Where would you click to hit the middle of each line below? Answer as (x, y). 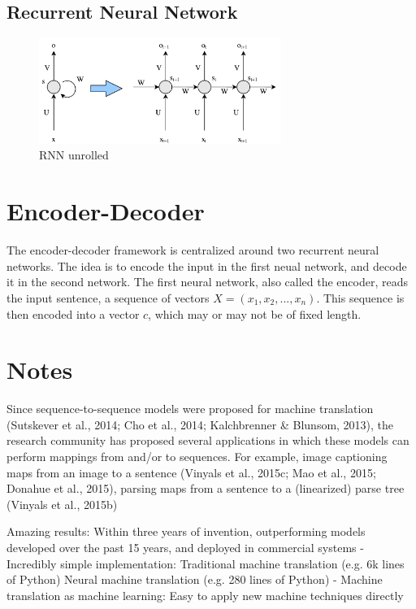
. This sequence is (360, 297)
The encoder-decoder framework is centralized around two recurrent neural (193, 250)
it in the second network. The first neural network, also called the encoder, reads (208, 282)
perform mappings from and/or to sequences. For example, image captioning (197, 457)
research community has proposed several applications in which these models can (208, 440)
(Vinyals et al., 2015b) (62, 504)
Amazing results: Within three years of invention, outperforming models (186, 531)
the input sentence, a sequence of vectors (108, 297)
